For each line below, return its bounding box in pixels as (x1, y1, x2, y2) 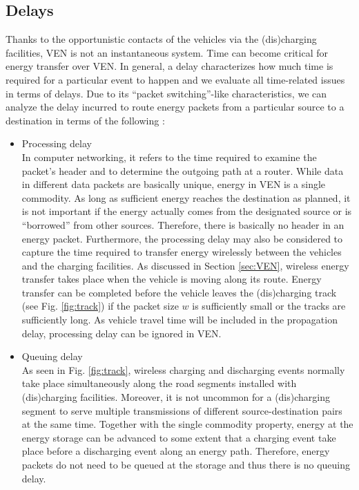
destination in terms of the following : (6, 113, 165, 127)
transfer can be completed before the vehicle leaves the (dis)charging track (21, 285, 337, 299)
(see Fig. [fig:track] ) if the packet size (21, 299, 179, 313)
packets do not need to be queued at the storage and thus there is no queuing (21, 458, 350, 472)
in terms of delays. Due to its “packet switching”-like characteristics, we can (6, 86, 327, 100)
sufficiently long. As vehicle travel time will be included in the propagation (21, 312, 338, 327)
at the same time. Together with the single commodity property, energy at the (21, 417, 353, 431)
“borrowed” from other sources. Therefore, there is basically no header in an (21, 217, 345, 232)
